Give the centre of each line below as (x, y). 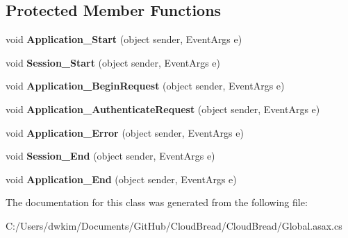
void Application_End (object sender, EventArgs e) (121, 179)
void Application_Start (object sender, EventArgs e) (124, 39)
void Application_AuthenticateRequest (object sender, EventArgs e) (163, 109)
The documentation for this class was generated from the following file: (157, 202)
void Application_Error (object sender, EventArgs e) (125, 132)
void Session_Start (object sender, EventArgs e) (113, 62)
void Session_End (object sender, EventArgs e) (110, 156)
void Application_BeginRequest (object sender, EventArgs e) (145, 86)
